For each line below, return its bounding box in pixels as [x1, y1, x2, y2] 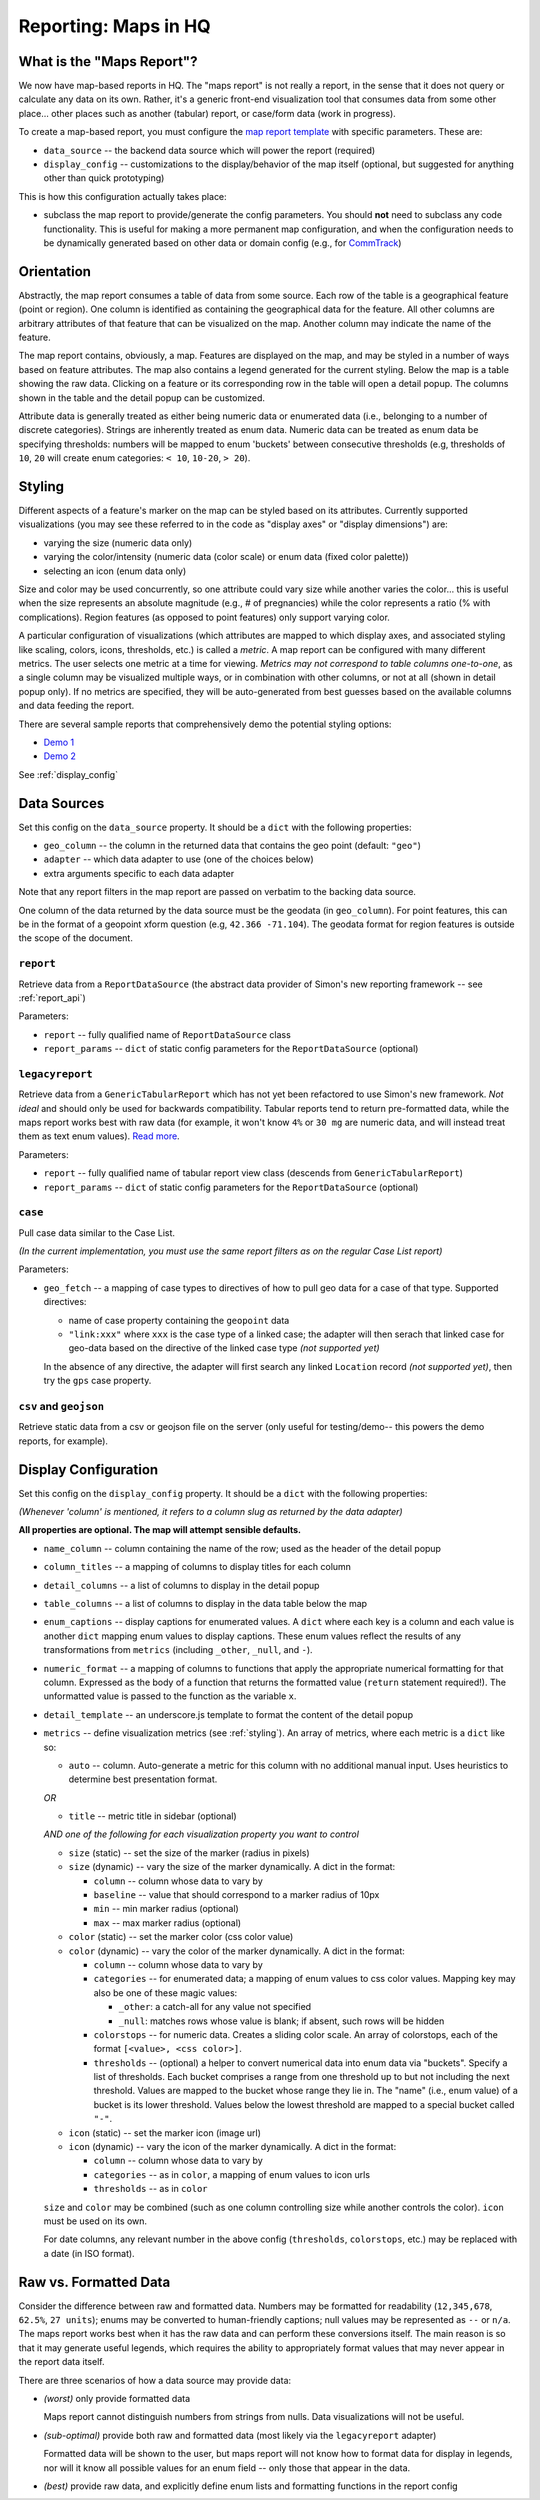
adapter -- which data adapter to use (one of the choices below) [43, 853, 314, 865]
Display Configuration [18, 1461, 159, 1478]
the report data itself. [18, 2356, 105, 2368]
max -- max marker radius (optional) [93, 1916, 242, 1929]
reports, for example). [18, 1435, 109, 1447]
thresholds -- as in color [93, 2183, 208, 2195]
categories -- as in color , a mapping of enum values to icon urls [93, 2168, 370, 2180]
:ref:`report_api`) [18, 991, 87, 1004]
